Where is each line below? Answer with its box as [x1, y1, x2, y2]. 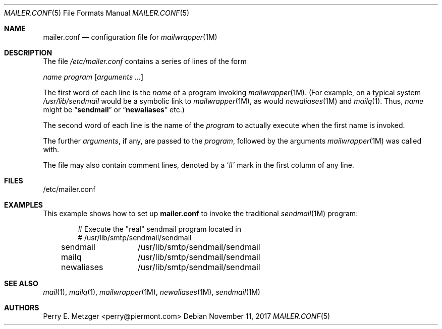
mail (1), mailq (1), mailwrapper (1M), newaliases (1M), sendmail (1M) [43, 288, 260, 296]
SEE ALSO [4, 279, 38, 288]
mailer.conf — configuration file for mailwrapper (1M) [43, 33, 217, 41]
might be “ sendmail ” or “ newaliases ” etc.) [43, 105, 185, 114]
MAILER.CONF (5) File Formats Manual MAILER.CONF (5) [4, 9, 189, 17]
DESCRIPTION [4, 48, 52, 57]
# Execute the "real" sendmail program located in [78, 225, 241, 233]
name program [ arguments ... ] [43, 73, 144, 81]
